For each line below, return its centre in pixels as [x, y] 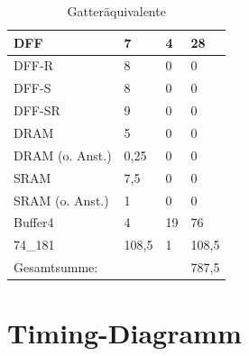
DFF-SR [37, 110]
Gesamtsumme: [56, 267]
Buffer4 [34, 222]
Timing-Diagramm [124, 333]
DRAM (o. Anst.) [63, 155]
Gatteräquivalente [116, 11]
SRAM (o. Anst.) [61, 200]
